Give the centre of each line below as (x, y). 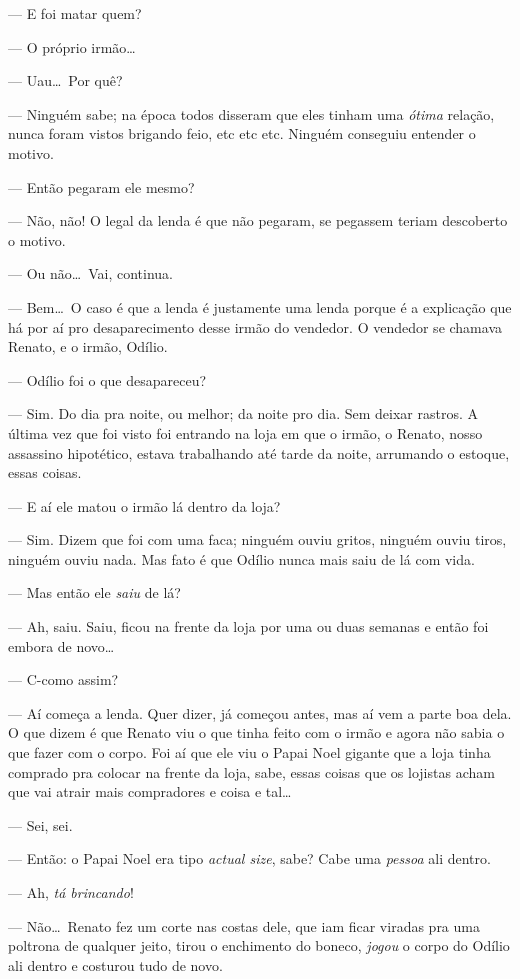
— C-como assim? (63, 679)
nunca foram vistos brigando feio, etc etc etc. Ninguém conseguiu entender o (242, 133)
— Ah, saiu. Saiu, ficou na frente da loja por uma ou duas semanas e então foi (248, 626)
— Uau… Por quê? (65, 80)
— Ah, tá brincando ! (71, 892)
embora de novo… (61, 645)
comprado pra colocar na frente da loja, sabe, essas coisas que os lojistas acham (251, 771)
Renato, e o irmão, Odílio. (88, 346)
